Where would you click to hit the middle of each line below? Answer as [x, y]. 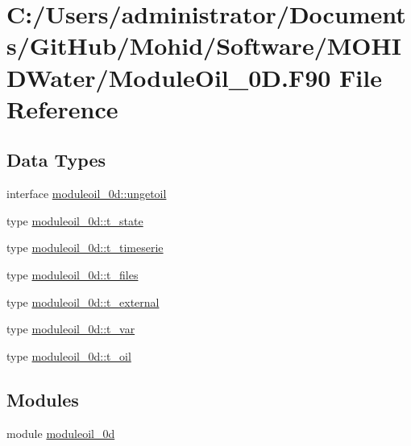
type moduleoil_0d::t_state [75, 220]
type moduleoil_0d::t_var [71, 329]
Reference [62, 108]
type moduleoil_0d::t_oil [69, 355]
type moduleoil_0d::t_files [73, 274]
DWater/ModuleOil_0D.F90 [169, 77]
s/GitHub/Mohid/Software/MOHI [204, 45]
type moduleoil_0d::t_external [83, 301]
